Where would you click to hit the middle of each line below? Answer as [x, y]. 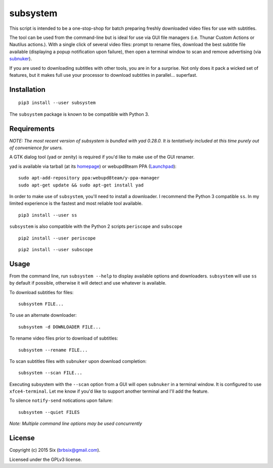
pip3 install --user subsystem [57, 103]
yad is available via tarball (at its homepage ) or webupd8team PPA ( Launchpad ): [93, 166]
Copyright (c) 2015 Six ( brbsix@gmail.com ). [55, 450]
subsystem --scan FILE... [51, 373]
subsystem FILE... [41, 304]
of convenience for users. [36, 148]
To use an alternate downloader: [43, 315]
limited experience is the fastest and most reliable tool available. [76, 203]
